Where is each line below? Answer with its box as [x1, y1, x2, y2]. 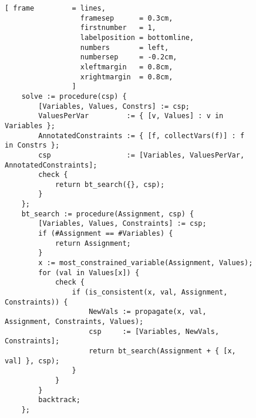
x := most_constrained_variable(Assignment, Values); [38, 259, 253, 267]
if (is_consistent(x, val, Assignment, [72, 288, 228, 297]
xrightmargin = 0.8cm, [80, 72, 173, 81]
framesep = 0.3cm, [80, 14, 173, 22]
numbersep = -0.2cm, [80, 53, 177, 62]
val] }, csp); [5, 356, 60, 365]
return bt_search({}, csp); [55, 180, 165, 189]
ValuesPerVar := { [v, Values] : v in [38, 112, 224, 121]
